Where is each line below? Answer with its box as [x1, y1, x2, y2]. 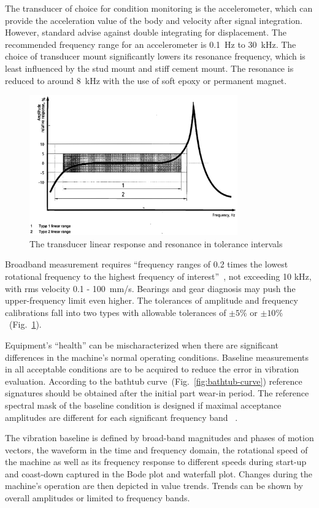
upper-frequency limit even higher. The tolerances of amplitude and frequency [5, 294, 298, 307]
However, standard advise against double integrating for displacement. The [5, 26, 286, 39]
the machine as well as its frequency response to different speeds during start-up [5, 455, 307, 468]
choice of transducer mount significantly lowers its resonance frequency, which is [5, 50, 306, 63]
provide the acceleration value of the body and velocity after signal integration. [5, 13, 302, 26]
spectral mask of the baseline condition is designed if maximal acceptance [5, 398, 282, 411]
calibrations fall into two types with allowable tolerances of [5, 306, 226, 318]
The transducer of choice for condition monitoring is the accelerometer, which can [5, 2, 313, 14]
